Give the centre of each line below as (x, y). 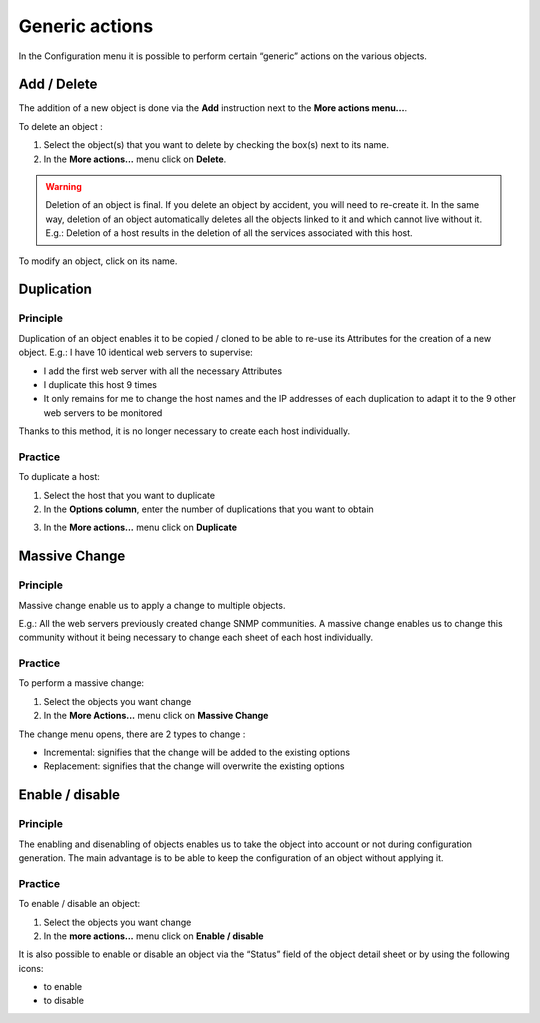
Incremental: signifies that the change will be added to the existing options (196, 752)
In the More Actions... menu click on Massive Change (156, 716)
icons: (31, 968)
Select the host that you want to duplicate (129, 495)
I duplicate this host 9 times (100, 384)
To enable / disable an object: (79, 904)
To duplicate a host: (59, 477)
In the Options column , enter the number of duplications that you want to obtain (208, 509)
